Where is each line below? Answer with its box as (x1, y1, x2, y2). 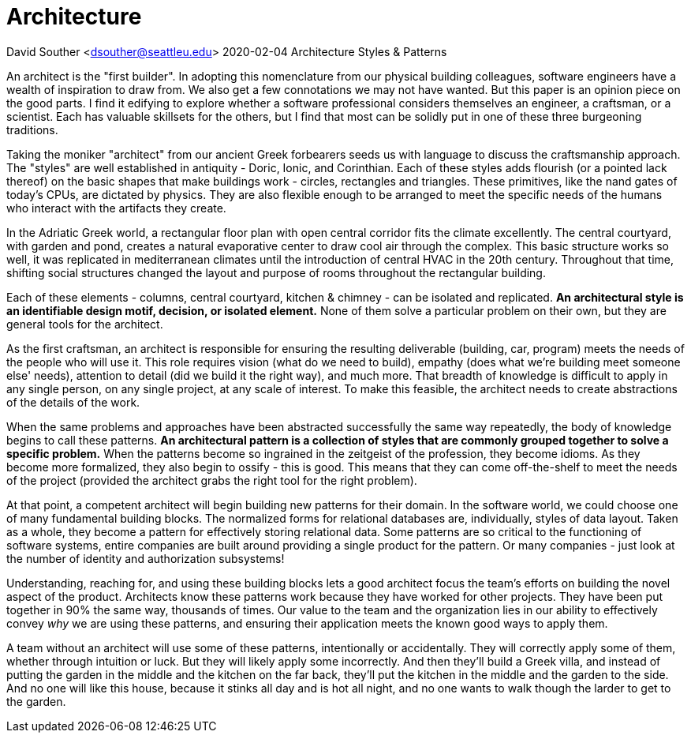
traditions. (6, 122, 58, 137)
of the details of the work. (6, 395, 140, 409)
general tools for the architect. (6, 317, 163, 331)
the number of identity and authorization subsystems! (6, 551, 285, 565)
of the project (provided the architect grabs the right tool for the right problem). (6, 473, 417, 487)
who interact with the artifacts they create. (6, 201, 226, 215)
